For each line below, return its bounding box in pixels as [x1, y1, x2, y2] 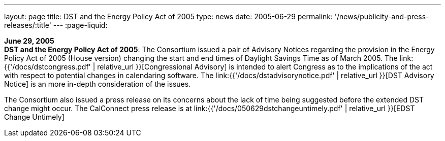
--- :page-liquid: [53, 21, 108, 29]
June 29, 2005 [4, 37, 54, 45]
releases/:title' [4, 21, 51, 29]
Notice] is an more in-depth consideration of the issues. [4, 80, 191, 88]
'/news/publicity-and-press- [334, 12, 429, 21]
